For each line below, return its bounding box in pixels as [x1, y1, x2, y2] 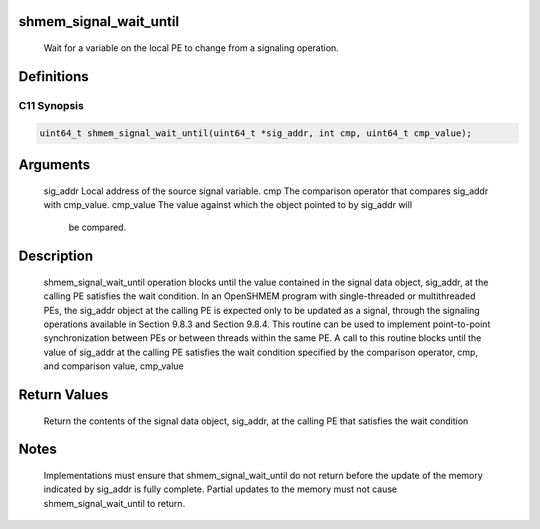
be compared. [68, 221, 127, 234]
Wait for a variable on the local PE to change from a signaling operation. [43, 42, 339, 54]
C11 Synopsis [18, 98, 84, 112]
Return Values [18, 386, 109, 403]
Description [18, 248, 94, 265]
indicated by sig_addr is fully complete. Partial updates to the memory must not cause [43, 483, 398, 495]
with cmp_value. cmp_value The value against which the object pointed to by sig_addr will [43, 198, 413, 210]
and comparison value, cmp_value [43, 360, 184, 372]
